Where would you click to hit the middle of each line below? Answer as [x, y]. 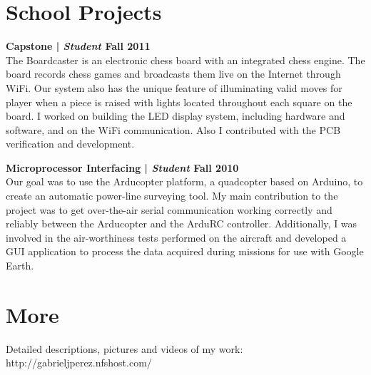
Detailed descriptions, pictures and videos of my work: [124, 348]
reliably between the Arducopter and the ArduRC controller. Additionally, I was [182, 224]
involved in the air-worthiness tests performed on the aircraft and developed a [176, 237]
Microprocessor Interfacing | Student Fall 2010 [122, 167]
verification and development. [70, 144]
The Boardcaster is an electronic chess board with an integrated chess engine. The [185, 60]
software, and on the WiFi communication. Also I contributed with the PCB [173, 129]
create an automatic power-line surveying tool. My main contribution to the [172, 196]
